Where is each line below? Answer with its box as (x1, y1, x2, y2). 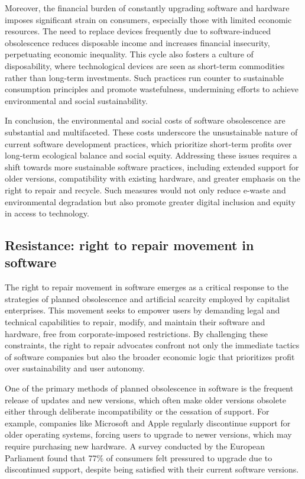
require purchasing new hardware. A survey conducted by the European (5, 440, 265, 452)
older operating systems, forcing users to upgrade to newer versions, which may (5, 428, 292, 441)
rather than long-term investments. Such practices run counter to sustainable (5, 71, 284, 83)
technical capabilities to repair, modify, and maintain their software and (5, 316, 265, 328)
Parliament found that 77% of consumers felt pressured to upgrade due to (5, 451, 272, 464)
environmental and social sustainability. (5, 94, 148, 106)
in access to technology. (5, 207, 89, 219)
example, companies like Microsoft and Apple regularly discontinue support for (5, 416, 291, 429)
